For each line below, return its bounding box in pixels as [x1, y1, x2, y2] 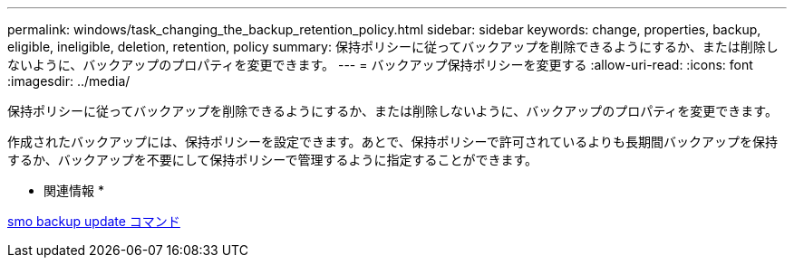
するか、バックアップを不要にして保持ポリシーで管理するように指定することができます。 [7, 152, 538, 167]
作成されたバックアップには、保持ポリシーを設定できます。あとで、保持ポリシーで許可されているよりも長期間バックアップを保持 [7, 134, 779, 149]
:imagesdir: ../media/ [7, 73, 131, 89]
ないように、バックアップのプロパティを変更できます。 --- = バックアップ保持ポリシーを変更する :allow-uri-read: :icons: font [7, 57, 753, 72]
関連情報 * [44, 183, 104, 198]
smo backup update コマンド [7, 213, 180, 229]
